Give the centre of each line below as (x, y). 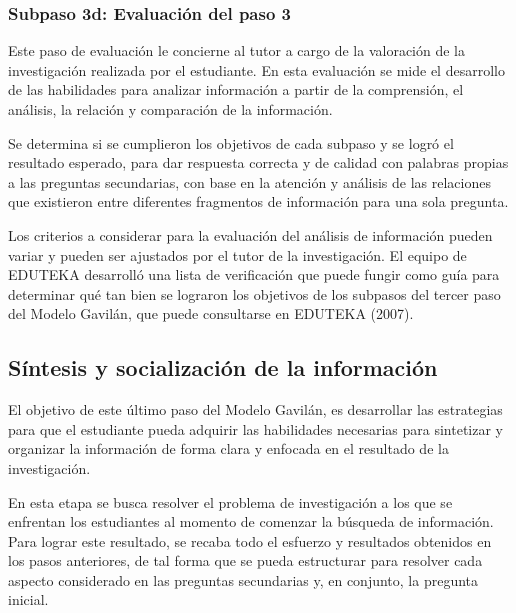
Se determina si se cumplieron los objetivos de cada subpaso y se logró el (231, 142)
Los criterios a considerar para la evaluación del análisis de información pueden (250, 234)
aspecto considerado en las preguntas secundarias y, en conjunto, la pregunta (243, 579)
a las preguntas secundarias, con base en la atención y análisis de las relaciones (249, 181)
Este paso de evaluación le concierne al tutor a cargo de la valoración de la (237, 50)
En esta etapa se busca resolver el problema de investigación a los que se (230, 501)
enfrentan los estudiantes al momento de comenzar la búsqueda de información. (251, 521)
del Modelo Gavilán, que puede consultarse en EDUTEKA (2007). (211, 313)
